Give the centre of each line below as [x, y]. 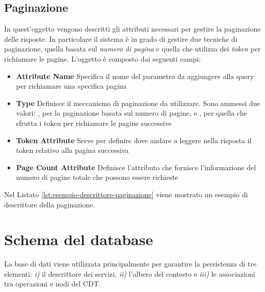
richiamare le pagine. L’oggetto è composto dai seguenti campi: [102, 58]
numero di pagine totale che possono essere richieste [97, 177]
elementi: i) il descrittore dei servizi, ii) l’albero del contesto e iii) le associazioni [130, 273]
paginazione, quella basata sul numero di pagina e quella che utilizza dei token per [132, 49]
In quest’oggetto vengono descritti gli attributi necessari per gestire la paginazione [132, 29]
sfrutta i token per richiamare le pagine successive [94, 123]
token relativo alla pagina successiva [72, 150]
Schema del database [79, 239]
